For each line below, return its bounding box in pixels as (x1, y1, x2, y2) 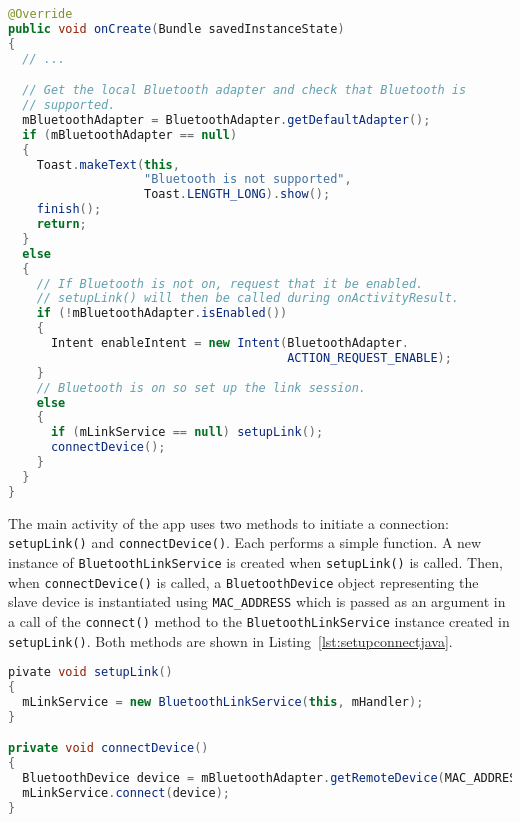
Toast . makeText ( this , (36, 157, 180, 172)
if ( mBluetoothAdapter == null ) (22, 127, 238, 142)
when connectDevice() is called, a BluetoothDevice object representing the (8, 571, 479, 592)
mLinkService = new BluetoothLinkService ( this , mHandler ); (22, 694, 424, 709)
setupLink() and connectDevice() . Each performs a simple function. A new (8, 532, 482, 553)
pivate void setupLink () (8, 665, 173, 680)
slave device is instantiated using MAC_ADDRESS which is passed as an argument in (8, 591, 506, 612)
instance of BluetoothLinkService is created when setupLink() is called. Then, (8, 551, 503, 572)
